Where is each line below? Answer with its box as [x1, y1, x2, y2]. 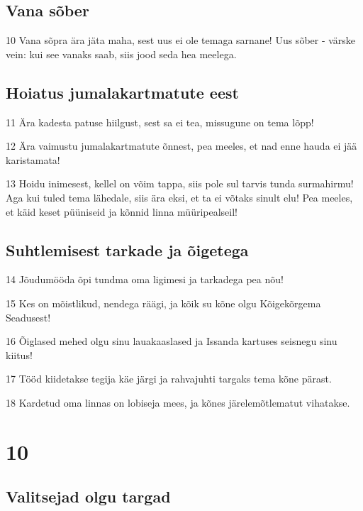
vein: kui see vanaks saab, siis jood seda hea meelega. [6, 46, 237, 61]
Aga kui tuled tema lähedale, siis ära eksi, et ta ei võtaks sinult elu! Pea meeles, [6, 189, 353, 204]
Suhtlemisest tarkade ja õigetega [6, 238, 249, 260]
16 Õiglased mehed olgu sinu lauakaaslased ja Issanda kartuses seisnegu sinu [6, 334, 337, 348]
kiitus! [6, 347, 33, 362]
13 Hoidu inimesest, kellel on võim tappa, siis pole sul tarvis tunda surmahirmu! [6, 176, 354, 191]
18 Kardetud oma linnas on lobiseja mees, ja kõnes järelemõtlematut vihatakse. [6, 395, 350, 410]
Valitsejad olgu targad [6, 485, 171, 507]
